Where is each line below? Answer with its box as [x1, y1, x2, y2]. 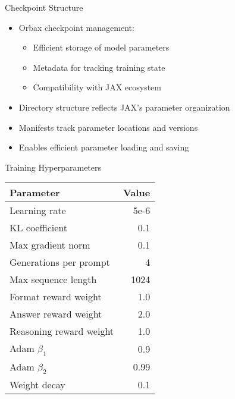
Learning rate [10, 203, 66, 218]
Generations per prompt [10, 255, 110, 269]
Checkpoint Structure [5, 1, 83, 13]
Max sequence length [10, 272, 97, 287]
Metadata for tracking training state [33, 61, 165, 73]
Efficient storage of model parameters [33, 41, 170, 54]
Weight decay [10, 377, 65, 391]
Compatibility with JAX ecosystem [33, 81, 161, 93]
